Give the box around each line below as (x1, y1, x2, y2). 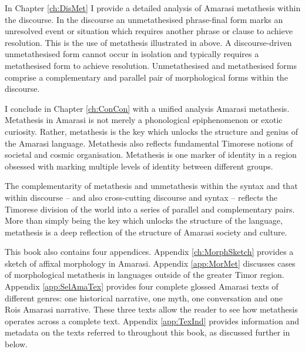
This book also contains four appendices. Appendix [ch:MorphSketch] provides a (5, 245, 294, 258)
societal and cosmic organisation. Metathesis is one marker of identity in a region (5, 148, 297, 161)
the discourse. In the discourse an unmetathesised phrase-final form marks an (5, 13, 283, 25)
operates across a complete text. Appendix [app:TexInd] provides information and (5, 314, 300, 327)
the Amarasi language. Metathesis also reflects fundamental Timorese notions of (5, 137, 293, 149)
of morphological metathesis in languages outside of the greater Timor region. (5, 268, 284, 281)
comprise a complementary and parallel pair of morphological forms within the (5, 71, 288, 83)
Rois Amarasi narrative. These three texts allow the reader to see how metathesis (5, 303, 298, 316)
